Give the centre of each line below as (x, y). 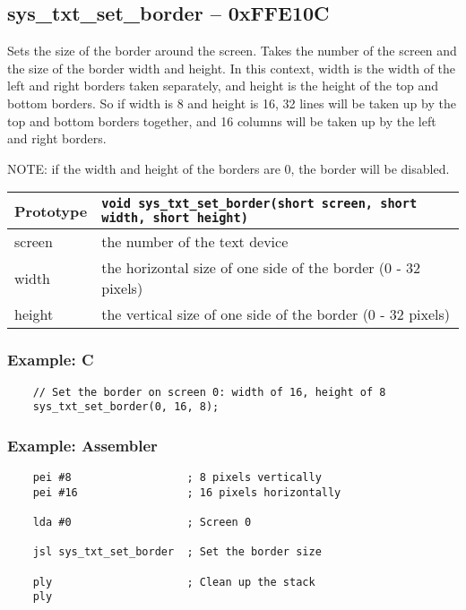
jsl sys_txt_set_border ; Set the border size (177, 552)
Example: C (51, 360)
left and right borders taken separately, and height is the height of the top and (223, 86)
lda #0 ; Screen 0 (142, 523)
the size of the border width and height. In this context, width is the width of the (232, 68)
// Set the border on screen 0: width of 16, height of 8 (209, 392)
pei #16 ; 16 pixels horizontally (187, 492)
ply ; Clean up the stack (174, 582)
